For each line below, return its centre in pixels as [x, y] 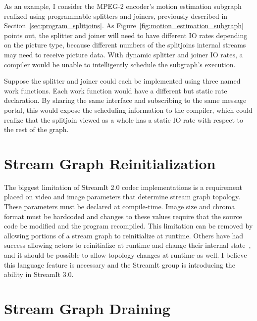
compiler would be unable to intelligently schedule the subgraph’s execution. [120, 64]
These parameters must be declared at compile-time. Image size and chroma [120, 206]
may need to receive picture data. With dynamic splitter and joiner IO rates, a [124, 54]
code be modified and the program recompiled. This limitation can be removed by [128, 226]
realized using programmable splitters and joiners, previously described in [116, 16]
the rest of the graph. [36, 129]
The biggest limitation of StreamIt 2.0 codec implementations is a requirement [123, 187]
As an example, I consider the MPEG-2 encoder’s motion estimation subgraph [123, 6]
